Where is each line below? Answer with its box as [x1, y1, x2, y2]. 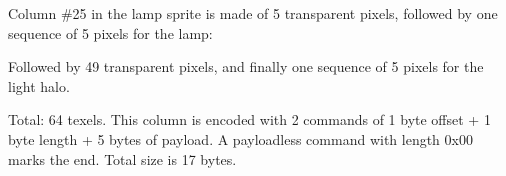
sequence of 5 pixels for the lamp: [8, 22, 213, 43]
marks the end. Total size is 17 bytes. [8, 148, 237, 169]
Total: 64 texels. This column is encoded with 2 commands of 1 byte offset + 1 [8, 109, 491, 130]
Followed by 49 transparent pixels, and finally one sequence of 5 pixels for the [8, 56, 484, 77]
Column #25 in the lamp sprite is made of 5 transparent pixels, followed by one [8, 3, 498, 23]
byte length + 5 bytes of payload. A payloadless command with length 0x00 [8, 128, 473, 149]
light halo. [8, 75, 70, 96]
